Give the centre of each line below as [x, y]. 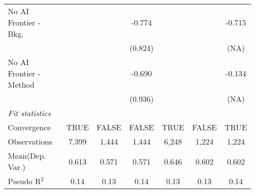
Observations [30, 141]
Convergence [29, 127]
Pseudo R [25, 181]
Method [21, 84]
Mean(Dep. [27, 156]
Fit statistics [29, 113]
